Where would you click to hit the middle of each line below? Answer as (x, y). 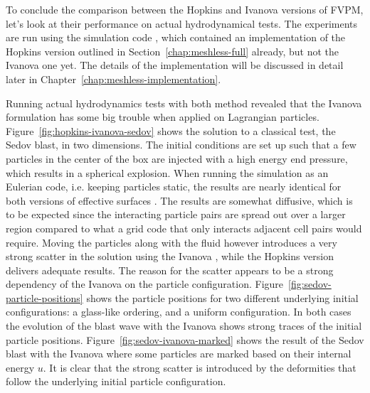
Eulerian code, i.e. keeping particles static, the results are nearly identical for (174, 187)
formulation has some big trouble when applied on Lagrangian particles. (163, 117)
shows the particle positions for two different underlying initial (222, 297)
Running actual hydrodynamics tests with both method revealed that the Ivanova (184, 103)
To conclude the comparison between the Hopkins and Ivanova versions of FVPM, (185, 9)
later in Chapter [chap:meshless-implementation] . (113, 79)
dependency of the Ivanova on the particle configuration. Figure (145, 284)
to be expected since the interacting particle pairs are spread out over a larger (176, 214)
